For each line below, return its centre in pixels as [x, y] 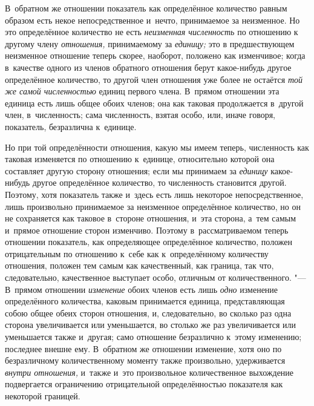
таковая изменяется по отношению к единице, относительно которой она [140, 159]
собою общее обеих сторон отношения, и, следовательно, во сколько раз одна [148, 313]
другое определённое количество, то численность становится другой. [159, 182]
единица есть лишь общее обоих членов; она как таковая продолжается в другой [154, 103]
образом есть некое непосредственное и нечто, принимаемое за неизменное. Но [152, 20]
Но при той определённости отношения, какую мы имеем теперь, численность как [157, 147]
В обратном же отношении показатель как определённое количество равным [146, 8]
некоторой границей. [43, 396]
